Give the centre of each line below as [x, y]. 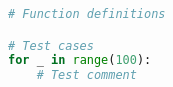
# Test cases [51, 45]
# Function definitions [87, 14]
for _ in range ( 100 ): [80, 60]
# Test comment [86, 75]
